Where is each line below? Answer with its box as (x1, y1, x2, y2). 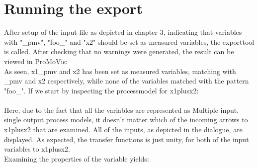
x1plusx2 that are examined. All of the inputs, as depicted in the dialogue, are (4, 124, 243, 135)
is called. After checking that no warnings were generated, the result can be (4, 46, 234, 57)
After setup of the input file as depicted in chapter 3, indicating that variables (4, 27, 242, 37)
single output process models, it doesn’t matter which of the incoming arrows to (4, 114, 248, 125)
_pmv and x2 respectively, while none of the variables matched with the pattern (4, 76, 249, 86)
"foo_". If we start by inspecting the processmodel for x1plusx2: (4, 85, 199, 95)
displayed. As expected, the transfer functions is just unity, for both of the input (4, 134, 249, 144)
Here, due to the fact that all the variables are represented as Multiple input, (4, 104, 239, 115)
